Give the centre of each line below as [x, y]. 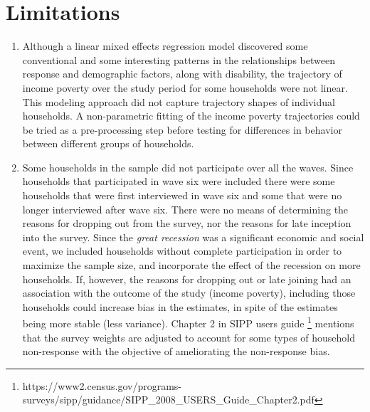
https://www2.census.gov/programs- [102, 385]
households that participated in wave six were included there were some [179, 181]
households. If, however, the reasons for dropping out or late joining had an [187, 279]
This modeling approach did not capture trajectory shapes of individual [179, 101]
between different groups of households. [108, 143]
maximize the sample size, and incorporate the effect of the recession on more [191, 265]
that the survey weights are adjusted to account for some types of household [189, 337]
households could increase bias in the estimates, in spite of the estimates [180, 306]
